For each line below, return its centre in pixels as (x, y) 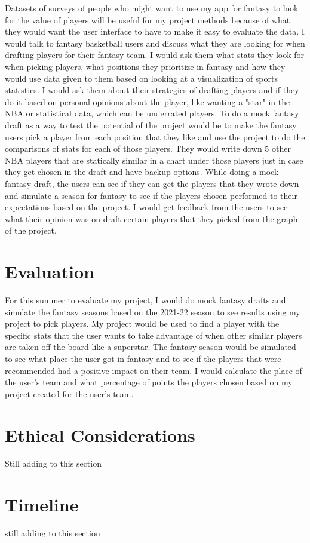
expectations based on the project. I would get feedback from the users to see (146, 207)
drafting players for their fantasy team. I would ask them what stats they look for (155, 55)
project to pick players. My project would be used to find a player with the (142, 323)
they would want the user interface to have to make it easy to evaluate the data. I (155, 31)
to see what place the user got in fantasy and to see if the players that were (143, 358)
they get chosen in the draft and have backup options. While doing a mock (142, 172)
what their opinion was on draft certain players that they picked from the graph (151, 218)
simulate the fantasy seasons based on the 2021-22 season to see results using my (153, 312)
